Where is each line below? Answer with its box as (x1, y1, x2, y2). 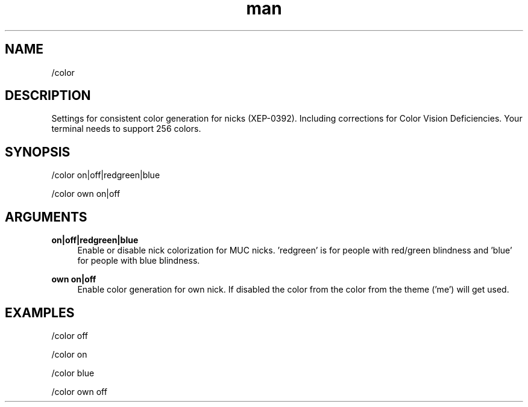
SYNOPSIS (5, 144, 71, 160)
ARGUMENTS (5, 209, 87, 225)
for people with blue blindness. (77, 255, 200, 266)
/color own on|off (51, 188, 121, 199)
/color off (51, 330, 89, 341)
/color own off (51, 386, 107, 397)
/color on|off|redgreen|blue (51, 170, 160, 181)
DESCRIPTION (5, 88, 91, 104)
